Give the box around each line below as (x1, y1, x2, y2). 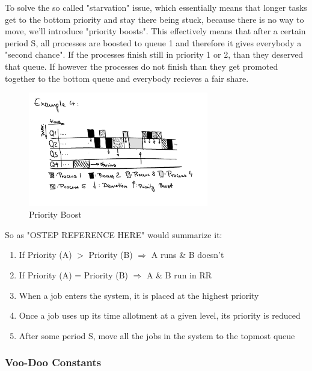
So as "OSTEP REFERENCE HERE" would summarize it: (5, 228, 222, 241)
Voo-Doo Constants (5, 355, 102, 370)
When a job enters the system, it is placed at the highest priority (19, 289, 259, 301)
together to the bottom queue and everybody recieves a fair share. (5, 72, 249, 84)
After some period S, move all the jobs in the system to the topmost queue (19, 329, 295, 342)
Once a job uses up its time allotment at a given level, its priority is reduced (19, 309, 301, 322)
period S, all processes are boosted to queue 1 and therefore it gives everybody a (5, 36, 302, 49)
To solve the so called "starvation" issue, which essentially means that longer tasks (5, 1, 307, 13)
